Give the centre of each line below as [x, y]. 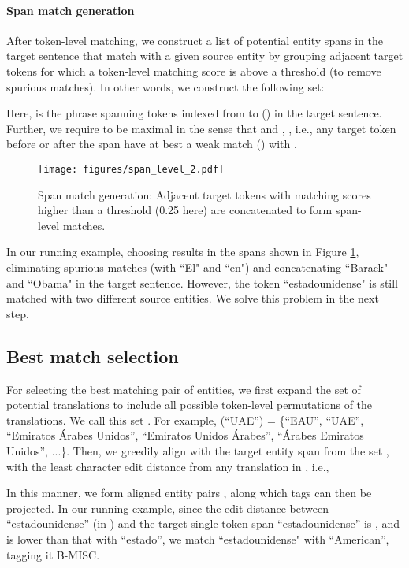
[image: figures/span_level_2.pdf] [131, 169]
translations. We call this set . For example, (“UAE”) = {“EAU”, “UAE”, [185, 420]
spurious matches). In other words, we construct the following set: [165, 86]
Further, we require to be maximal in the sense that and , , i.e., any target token [201, 128]
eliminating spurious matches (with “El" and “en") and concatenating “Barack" [197, 267]
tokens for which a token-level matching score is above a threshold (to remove [194, 71]
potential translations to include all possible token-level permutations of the [190, 405]
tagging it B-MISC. [53, 554]
